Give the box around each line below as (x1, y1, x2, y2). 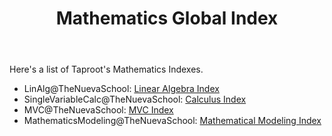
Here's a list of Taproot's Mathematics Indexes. (9, 63, 204, 76)
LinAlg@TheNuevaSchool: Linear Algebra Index (23, 83, 220, 95)
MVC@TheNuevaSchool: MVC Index (23, 104, 174, 116)
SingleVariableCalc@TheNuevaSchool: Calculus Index (23, 93, 247, 106)
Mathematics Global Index (55, 7, 279, 30)
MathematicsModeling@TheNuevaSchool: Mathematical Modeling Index (23, 115, 322, 127)
